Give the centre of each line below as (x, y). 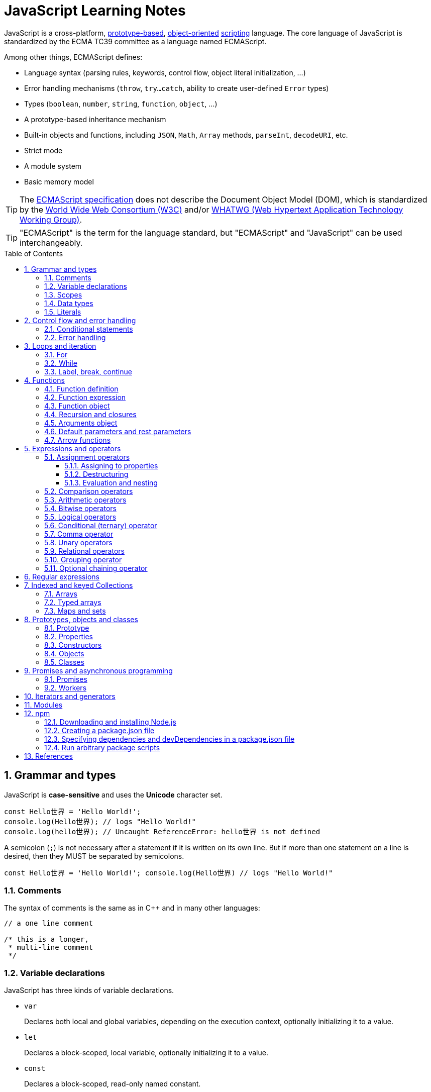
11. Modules (43, 705)
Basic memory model (59, 181)
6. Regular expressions (62, 576)
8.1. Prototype (67, 628)
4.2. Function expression (85, 397)
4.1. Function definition (81, 388)
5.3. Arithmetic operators (85, 500)
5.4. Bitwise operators (80, 508)
